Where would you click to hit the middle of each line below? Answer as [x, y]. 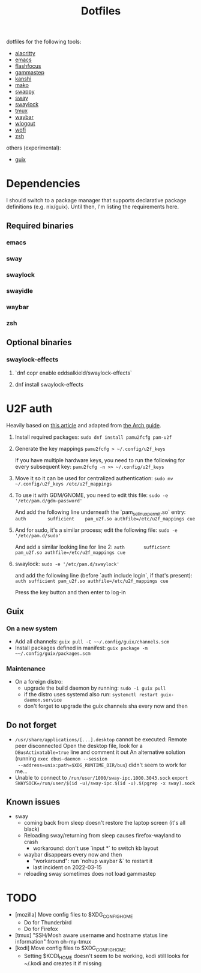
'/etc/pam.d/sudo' [38, 536]
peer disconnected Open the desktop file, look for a [79, 746]
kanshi [23, 79]
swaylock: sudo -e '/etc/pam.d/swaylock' [67, 564]
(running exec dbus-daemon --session [61, 759]
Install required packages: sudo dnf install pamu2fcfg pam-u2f [93, 437]
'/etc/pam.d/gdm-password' [49, 501]
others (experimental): [34, 148]
